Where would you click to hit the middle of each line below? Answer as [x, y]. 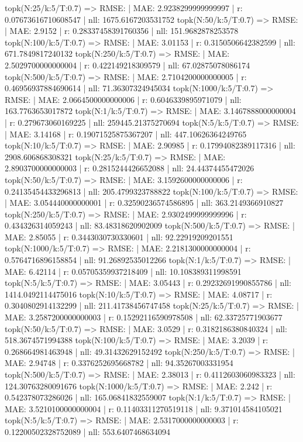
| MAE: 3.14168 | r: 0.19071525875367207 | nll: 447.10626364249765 [126, 134]
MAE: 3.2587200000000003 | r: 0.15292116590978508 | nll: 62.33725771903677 [144, 317]
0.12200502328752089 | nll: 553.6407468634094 [88, 431]
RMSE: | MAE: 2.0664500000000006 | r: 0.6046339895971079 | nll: [123, 99]
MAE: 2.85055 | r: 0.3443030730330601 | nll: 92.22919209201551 [119, 236]
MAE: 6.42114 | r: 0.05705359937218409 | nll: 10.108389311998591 [123, 271]
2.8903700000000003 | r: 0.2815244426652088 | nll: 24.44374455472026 [130, 168]
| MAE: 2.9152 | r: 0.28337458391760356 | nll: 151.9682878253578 [122, 31]
